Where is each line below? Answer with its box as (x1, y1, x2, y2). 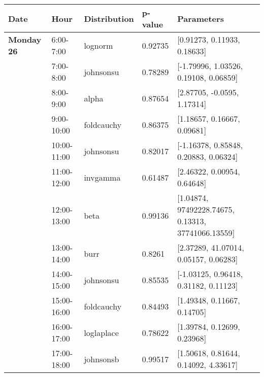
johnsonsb (84, 353, 119, 365)
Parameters (177, 12, 224, 24)
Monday (8, 33, 42, 45)
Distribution (84, 12, 134, 24)
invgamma (84, 171, 121, 183)
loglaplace (84, 326, 119, 338)
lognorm (84, 39, 113, 51)
